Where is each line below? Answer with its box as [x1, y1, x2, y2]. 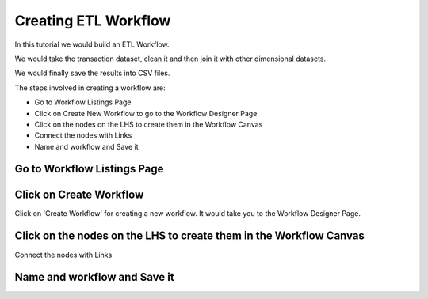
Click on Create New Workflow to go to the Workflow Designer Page [34, 108, 258, 118]
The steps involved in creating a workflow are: [14, 83, 166, 93]
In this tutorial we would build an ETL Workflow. [14, 40, 170, 49]
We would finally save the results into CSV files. [14, 68, 170, 78]
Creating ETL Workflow [14, 12, 171, 29]
